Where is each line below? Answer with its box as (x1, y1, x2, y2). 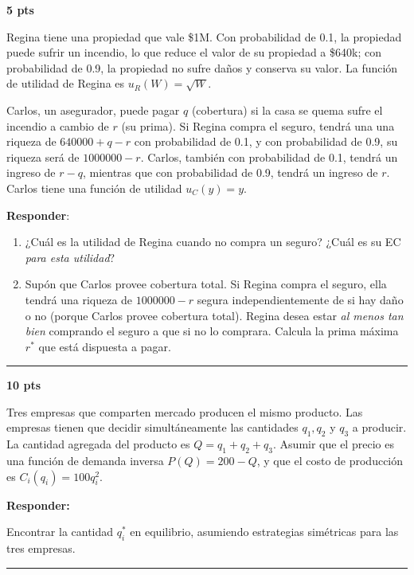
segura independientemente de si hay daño (197, 291, 404, 307)
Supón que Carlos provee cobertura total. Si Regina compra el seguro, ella (25, 276, 387, 292)
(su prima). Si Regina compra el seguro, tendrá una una (121, 117, 395, 134)
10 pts (6, 377, 41, 393)
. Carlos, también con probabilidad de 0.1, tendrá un (140, 148, 398, 165)
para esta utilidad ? (25, 248, 115, 265)
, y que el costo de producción (256, 452, 404, 469)
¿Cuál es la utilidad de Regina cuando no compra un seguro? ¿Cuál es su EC (25, 233, 401, 250)
